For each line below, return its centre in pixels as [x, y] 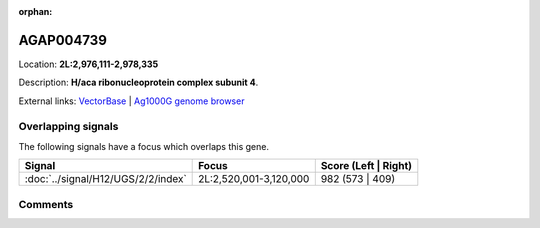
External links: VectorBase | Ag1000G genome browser [131, 101]
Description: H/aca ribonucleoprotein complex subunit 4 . [138, 82]
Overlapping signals [68, 127]
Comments [46, 204]
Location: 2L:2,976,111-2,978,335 [88, 64]
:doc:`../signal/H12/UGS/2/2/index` [105, 179]
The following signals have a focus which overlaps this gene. [144, 146]
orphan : [35, 11]
